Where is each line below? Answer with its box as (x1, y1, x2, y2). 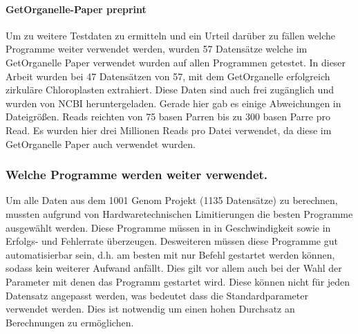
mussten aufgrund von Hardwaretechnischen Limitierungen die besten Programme (6, 206, 353, 221)
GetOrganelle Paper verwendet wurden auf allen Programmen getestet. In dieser (6, 55, 346, 69)
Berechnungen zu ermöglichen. (6, 315, 134, 329)
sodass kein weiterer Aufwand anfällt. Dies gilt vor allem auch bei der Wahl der (6, 261, 342, 275)
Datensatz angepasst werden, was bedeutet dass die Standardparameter (6, 288, 308, 302)
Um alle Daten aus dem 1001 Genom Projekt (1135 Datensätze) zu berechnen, (6, 193, 338, 207)
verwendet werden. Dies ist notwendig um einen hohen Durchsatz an (6, 301, 295, 316)
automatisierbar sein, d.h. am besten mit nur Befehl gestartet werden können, (6, 247, 335, 261)
